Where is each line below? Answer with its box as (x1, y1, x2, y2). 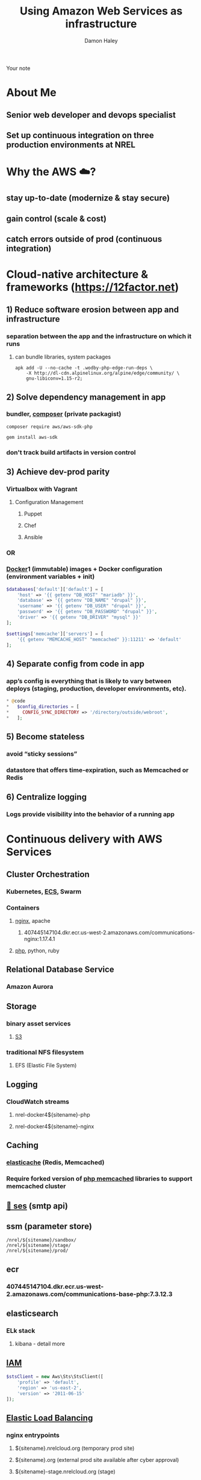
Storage (6, 1001, 37, 1012)
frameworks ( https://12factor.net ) (6, 281, 179, 294)
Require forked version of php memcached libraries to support (6, 1175, 193, 1183)
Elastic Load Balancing (6, 1412, 93, 1423)
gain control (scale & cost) (6, 213, 107, 224)
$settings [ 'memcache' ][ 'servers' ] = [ (6, 631, 104, 637)
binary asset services (6, 1019, 71, 1027)
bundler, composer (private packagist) (6, 410, 122, 418)
